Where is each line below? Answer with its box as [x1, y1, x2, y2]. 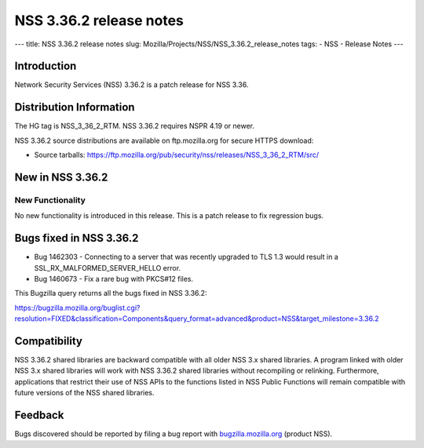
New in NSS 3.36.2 [14, 170, 108, 184]
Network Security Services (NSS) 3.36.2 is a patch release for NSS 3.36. [14, 80, 249, 89]
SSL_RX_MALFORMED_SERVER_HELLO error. [34, 263, 181, 272]
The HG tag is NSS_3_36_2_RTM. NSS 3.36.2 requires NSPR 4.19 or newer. [14, 122, 255, 131]
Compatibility [14, 334, 82, 348]
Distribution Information [14, 100, 135, 114]
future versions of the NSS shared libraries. [14, 388, 155, 398]
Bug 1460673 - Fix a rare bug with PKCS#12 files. [34, 274, 194, 283]
